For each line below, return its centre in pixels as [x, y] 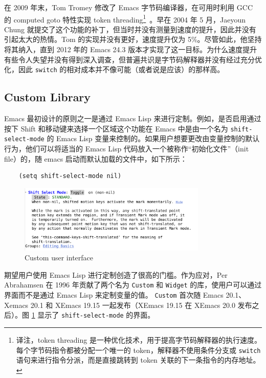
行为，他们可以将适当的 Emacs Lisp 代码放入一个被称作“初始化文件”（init [127, 148]
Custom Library [48, 97]
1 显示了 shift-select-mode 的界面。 [93, 315]
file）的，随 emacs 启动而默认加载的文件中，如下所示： [96, 158]
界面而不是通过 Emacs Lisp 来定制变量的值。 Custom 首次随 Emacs [114, 295]
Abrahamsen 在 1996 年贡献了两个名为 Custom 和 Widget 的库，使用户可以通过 [133, 285]
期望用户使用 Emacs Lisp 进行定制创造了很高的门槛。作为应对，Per [116, 274]
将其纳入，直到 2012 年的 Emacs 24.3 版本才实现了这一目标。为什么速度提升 [131, 49]
